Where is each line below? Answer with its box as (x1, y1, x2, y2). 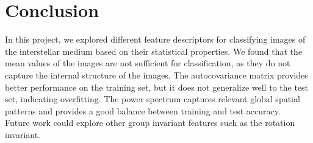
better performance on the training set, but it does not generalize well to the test (5, 80, 309, 93)
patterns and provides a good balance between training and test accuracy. (5, 104, 281, 117)
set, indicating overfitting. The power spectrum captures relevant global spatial (5, 92, 300, 105)
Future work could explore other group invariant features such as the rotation (5, 116, 295, 129)
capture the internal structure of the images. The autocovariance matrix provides (5, 68, 308, 81)
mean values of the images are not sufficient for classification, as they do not (5, 57, 290, 69)
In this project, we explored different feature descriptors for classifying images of (5, 33, 306, 46)
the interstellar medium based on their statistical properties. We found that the (5, 44, 303, 57)
